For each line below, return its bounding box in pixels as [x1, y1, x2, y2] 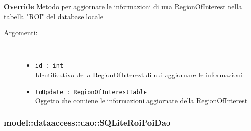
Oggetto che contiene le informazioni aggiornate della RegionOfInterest [35, 95, 248, 106]
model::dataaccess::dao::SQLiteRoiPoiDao [4, 116, 171, 128]
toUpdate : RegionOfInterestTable [35, 88, 147, 95]
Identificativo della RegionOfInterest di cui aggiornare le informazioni [35, 70, 243, 80]
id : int [35, 62, 63, 70]
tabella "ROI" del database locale [4, 11, 103, 21]
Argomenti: [4, 27, 38, 37]
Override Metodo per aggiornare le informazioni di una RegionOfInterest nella [4, 1, 242, 11]
